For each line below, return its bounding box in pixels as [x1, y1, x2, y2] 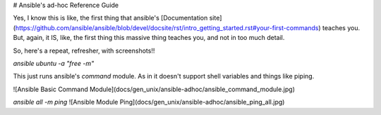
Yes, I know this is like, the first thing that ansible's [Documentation [13, 14, 208, 22]
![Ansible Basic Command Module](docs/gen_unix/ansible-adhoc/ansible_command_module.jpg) [13, 85, 296, 93]
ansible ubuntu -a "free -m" [13, 59, 95, 67]
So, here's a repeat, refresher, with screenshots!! [13, 46, 155, 55]
